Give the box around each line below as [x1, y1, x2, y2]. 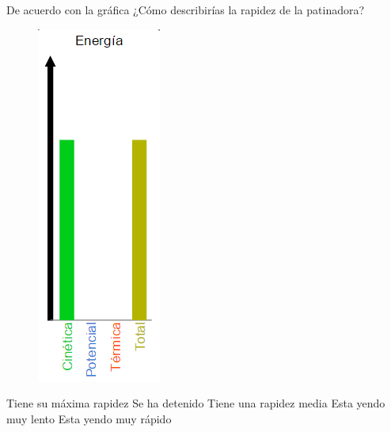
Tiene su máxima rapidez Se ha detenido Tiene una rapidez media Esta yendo [6, 395, 385, 411]
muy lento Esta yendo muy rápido [6, 410, 172, 426]
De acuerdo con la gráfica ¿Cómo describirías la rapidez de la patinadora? [6, 2, 365, 17]
